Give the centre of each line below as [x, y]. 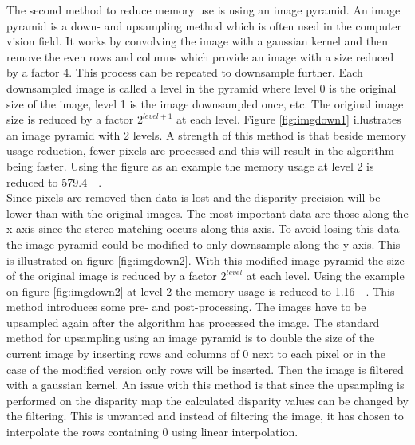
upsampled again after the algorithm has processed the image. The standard [193, 322]
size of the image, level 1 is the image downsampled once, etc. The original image [205, 103]
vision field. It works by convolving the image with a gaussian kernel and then [197, 41]
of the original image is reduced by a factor [112, 276]
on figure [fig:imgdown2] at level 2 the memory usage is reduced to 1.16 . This [201, 291]
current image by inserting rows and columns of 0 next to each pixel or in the [196, 354]
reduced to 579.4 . [54, 181]
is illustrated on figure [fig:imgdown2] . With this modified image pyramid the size [206, 260]
